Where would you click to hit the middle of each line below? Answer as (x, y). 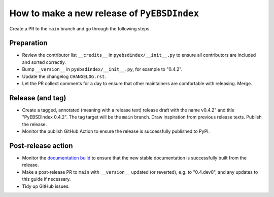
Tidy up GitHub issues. (46, 186)
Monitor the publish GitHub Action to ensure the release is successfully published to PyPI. (116, 131)
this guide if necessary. (46, 179)
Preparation (28, 43)
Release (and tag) (38, 98)
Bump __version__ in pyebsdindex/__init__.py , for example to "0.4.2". (102, 69)
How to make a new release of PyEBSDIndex (104, 13)
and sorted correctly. (44, 62)
